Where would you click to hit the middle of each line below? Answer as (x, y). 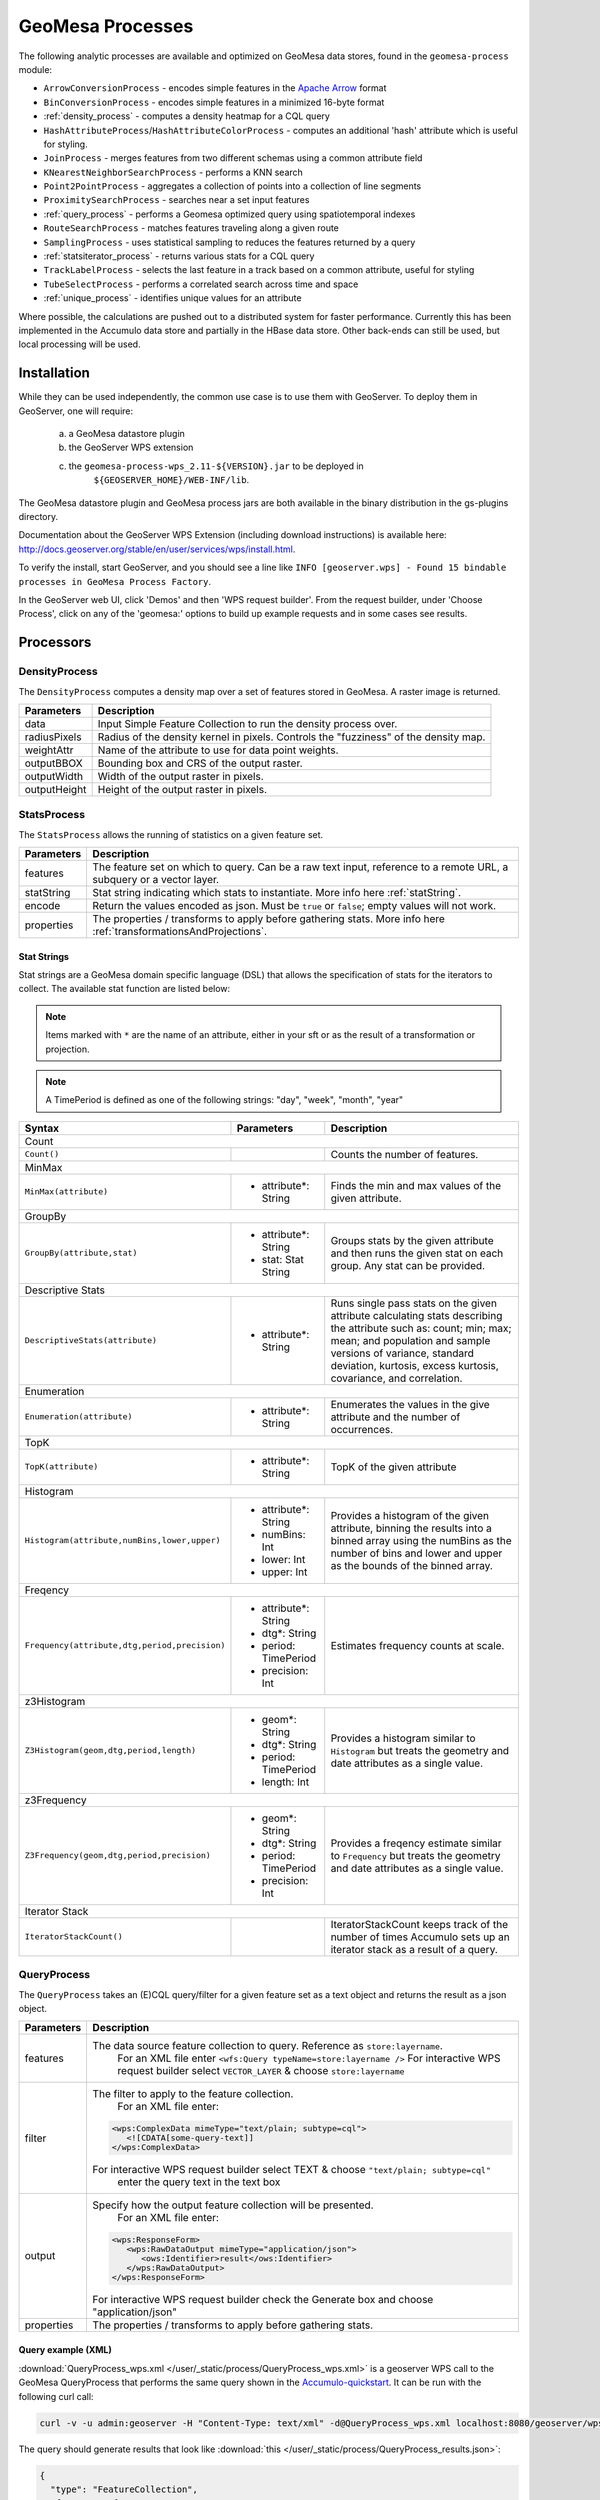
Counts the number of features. (404, 1154)
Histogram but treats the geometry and (420, 1750)
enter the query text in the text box (199, 2182)
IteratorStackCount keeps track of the (419, 1924)
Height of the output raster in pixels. (182, 789)
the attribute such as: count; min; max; (421, 1328)
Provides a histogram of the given (410, 1515)
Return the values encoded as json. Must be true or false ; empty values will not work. (294, 906)
